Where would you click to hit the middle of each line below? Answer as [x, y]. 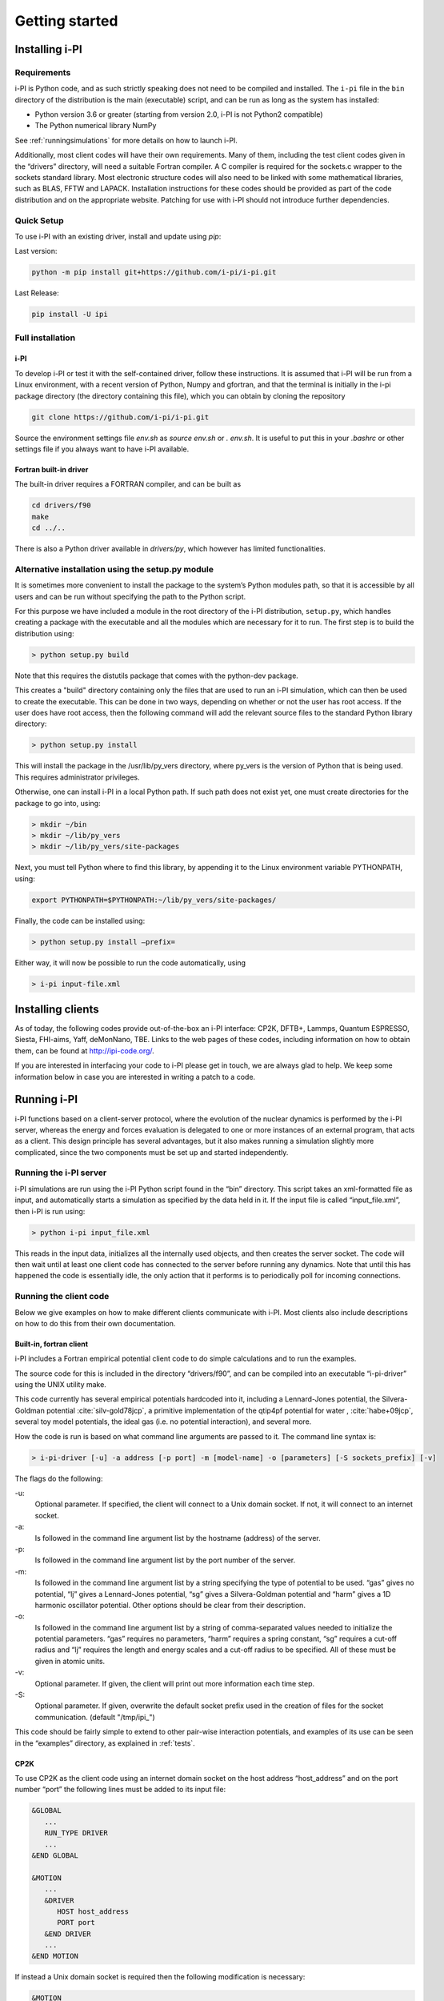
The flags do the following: [59, 1478]
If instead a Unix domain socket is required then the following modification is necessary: [160, 1977]
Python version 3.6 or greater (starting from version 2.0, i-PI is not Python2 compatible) [179, 114]
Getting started [66, 21]
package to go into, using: [58, 803]
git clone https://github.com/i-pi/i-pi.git [120, 417]
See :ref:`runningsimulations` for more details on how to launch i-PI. [126, 140]
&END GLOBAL [55, 1855]
